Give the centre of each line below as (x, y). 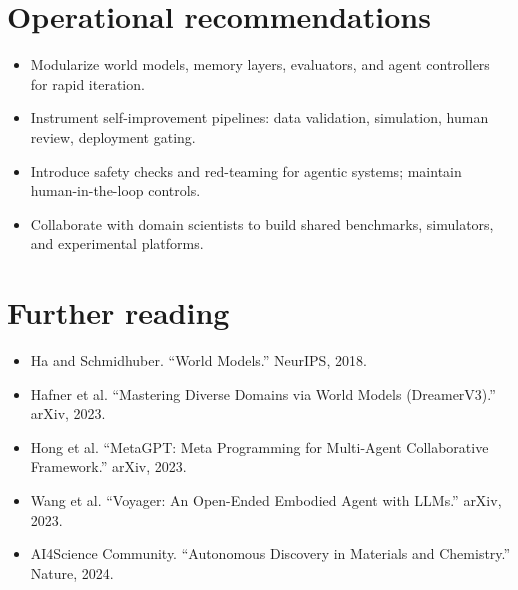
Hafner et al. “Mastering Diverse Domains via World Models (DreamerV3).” (263, 393)
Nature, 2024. (72, 572)
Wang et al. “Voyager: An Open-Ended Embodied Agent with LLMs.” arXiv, (266, 499)
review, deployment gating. (113, 136)
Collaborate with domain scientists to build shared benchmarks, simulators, (262, 223)
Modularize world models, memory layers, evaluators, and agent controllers (260, 64)
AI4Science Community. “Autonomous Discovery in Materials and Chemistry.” (270, 553)
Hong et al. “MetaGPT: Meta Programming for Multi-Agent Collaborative (259, 446)
